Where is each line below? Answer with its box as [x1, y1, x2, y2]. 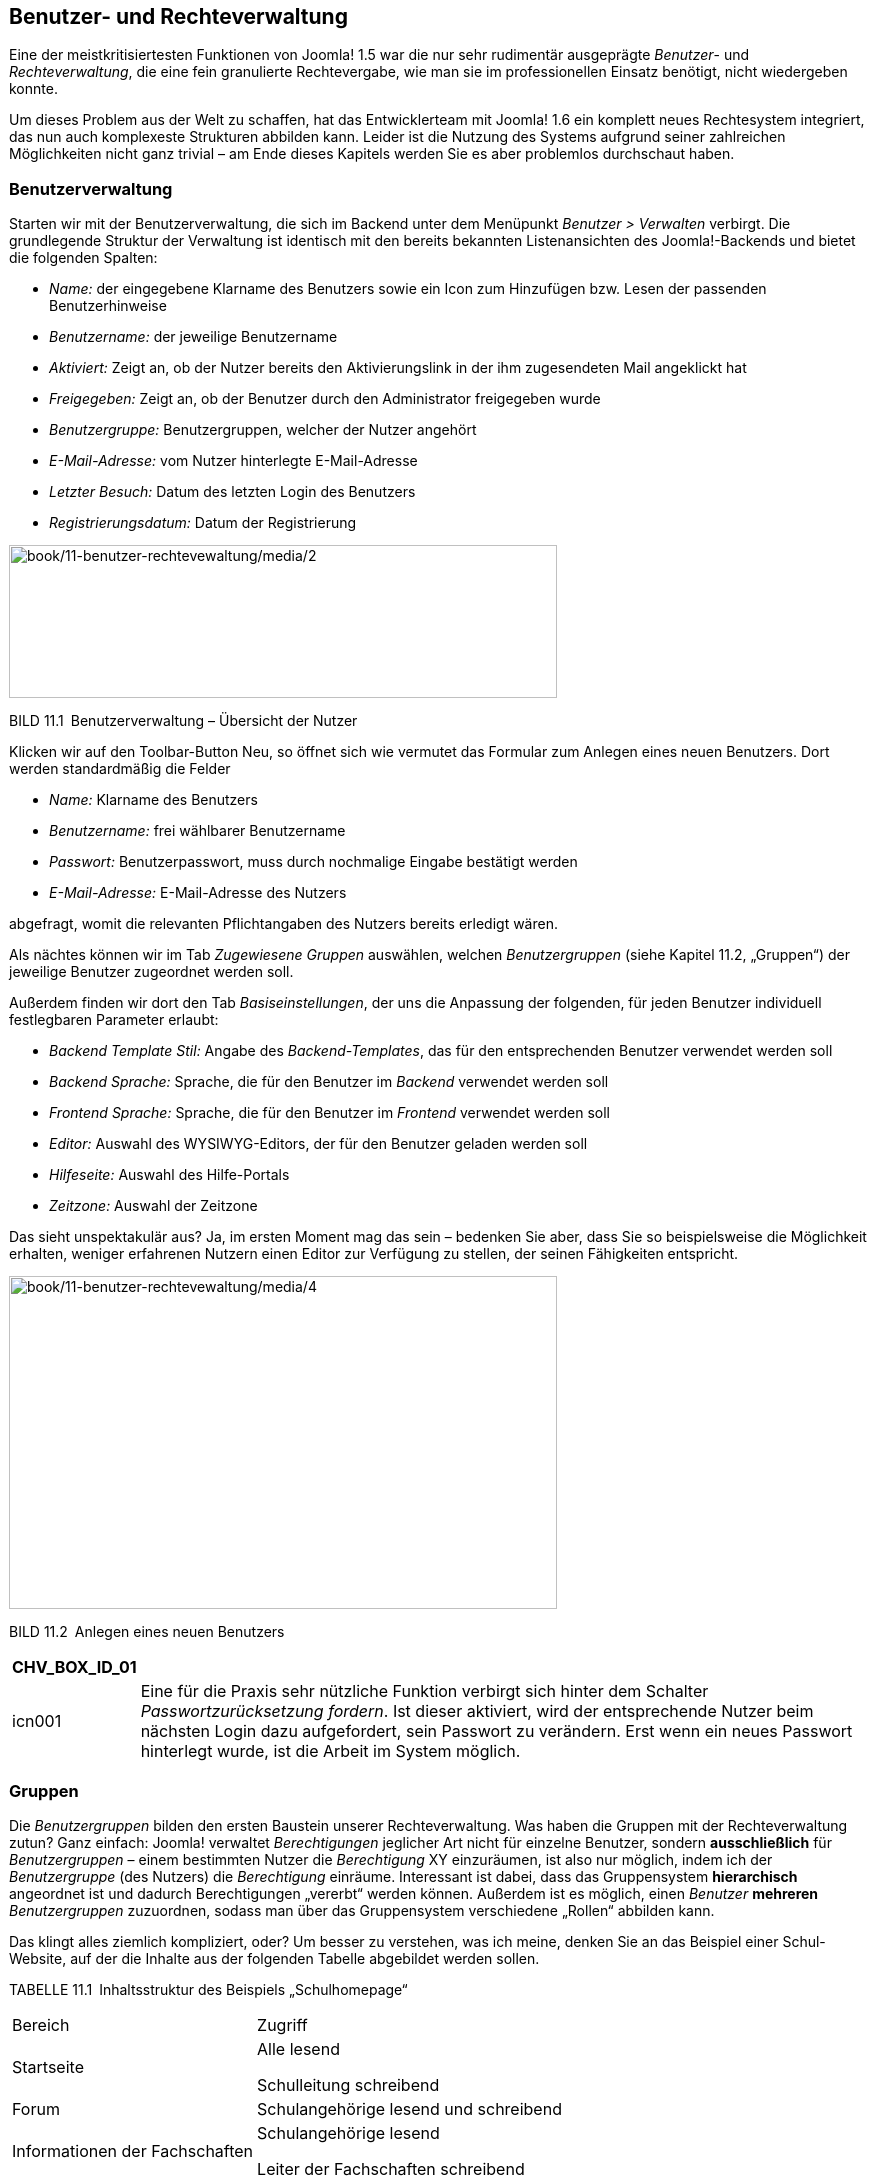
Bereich [12, 2014, 70, 2035]
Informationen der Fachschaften [12, 2140, 254, 2161]
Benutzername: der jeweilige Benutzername [49, 328, 338, 346]
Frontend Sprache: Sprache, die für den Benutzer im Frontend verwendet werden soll [49, 1104, 610, 1122]
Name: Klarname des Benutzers [49, 791, 258, 809]
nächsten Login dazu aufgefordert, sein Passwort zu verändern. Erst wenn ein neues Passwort [140, 1721, 853, 1742]
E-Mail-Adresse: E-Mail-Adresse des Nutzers [49, 884, 347, 902]
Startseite [12, 2056, 84, 2077]
